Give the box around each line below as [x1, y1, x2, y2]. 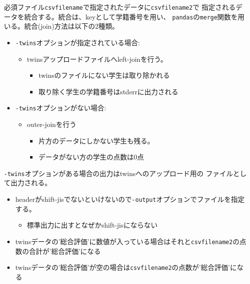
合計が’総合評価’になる [29, 246, 101, 256]
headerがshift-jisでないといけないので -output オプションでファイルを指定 [15, 194, 245, 204]
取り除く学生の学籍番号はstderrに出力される [38, 86, 179, 96]
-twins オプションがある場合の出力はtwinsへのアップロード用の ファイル [4, 168, 233, 178]
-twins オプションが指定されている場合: [15, 37, 140, 47]
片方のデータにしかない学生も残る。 [38, 135, 154, 145]
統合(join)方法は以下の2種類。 [24, 21, 119, 31]
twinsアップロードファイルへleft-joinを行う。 [27, 53, 167, 64]
